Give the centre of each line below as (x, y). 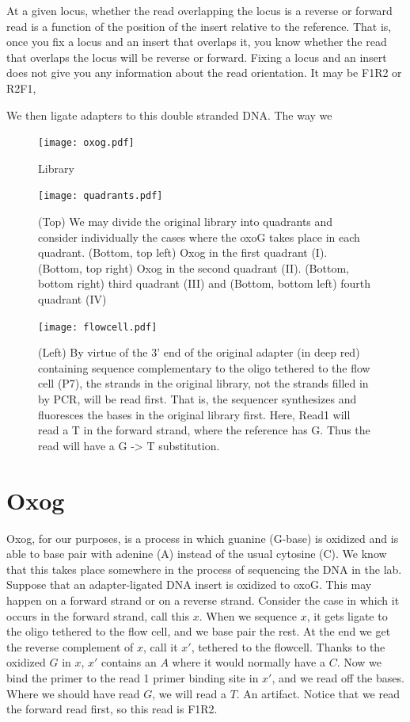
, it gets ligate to (347, 615)
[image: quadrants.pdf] (101, 196)
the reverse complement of (70, 646)
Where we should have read (73, 693)
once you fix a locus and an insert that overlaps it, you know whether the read (197, 42)
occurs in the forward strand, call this (98, 615)
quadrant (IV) (72, 299)
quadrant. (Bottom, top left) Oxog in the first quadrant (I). (183, 252)
